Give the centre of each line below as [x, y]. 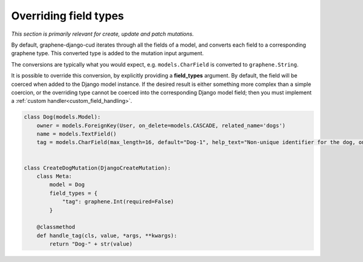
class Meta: [54, 176]
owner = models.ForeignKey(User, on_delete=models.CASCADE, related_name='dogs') [161, 125]
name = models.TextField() [77, 134]
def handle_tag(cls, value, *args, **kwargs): [107, 235]
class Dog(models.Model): [62, 117]
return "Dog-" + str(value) [91, 244]
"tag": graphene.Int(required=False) [118, 202]
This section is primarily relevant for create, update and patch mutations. [103, 34]
